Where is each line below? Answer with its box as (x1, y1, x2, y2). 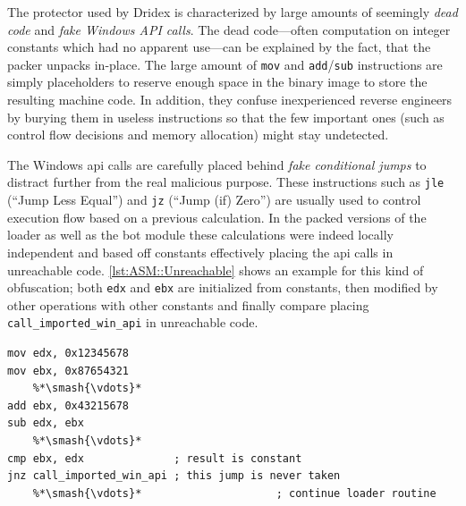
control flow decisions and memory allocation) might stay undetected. (7, 125, 389, 144)
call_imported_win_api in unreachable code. (7, 313, 258, 332)
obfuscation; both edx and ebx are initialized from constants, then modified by (7, 278, 438, 297)
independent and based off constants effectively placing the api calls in (7, 242, 394, 261)
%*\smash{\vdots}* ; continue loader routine (32, 486, 436, 500)
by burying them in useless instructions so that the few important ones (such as (7, 107, 445, 126)
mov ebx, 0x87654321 (7, 364, 130, 377)
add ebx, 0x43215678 (7, 399, 130, 412)
